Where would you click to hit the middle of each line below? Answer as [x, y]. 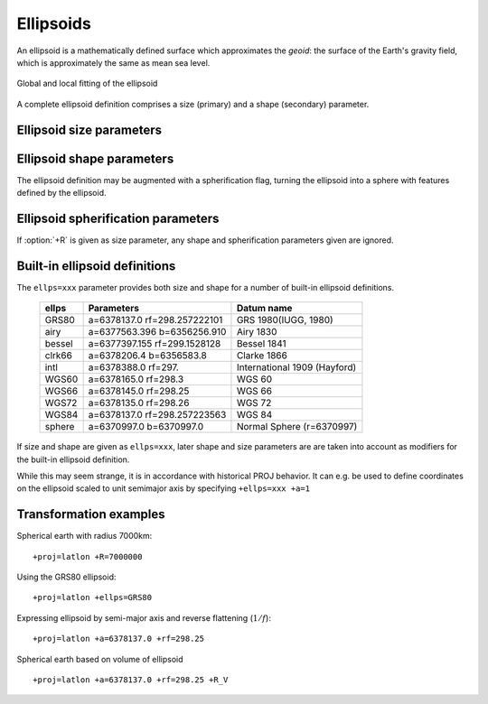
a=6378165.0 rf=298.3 [136, 379]
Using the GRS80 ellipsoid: [66, 577]
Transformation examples [91, 514]
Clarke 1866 [262, 356]
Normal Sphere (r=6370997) [297, 427]
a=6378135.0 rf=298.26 [139, 403]
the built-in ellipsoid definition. [73, 459]
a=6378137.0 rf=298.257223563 [157, 415]
